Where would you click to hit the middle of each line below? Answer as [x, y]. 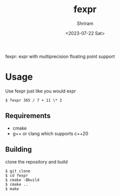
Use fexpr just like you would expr [41, 91]
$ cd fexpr [17, 175]
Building [18, 150]
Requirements [28, 116]
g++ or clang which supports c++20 [50, 134]
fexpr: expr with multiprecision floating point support [60, 56]
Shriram [85, 23]
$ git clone [18, 171]
